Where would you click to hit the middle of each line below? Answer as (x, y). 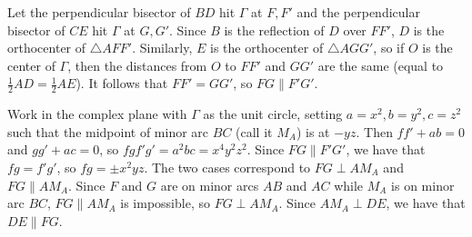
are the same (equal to (381, 65)
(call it (254, 131)
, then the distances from (137, 65)
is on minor (423, 185)
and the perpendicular (358, 12)
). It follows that (122, 83)
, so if (389, 48)
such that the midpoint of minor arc (108, 131)
